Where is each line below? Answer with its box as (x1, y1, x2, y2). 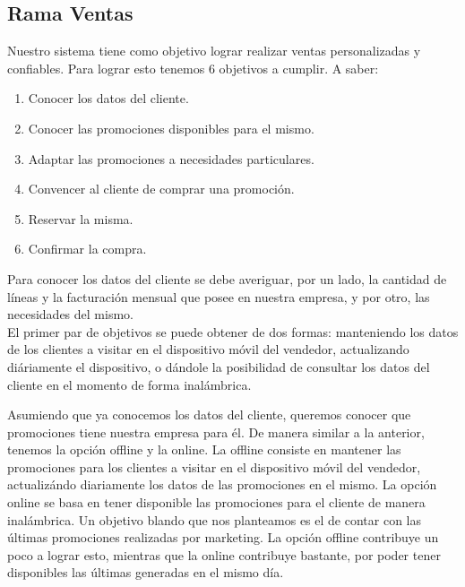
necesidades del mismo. (7, 305, 133, 324)
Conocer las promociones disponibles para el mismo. (28, 118, 314, 137)
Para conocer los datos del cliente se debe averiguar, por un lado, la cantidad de (7, 269, 447, 288)
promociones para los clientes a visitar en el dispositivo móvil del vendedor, (7, 457, 421, 476)
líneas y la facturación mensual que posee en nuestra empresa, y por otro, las (7, 287, 430, 306)
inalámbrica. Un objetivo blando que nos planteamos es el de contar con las (7, 510, 421, 529)
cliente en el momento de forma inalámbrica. (7, 375, 252, 393)
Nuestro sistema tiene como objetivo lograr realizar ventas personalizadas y (7, 41, 421, 60)
